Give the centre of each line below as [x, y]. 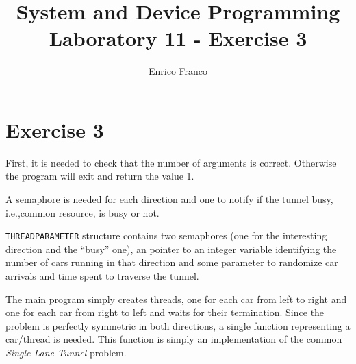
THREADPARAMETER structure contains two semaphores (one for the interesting [166, 235]
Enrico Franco [178, 71]
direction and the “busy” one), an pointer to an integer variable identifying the [171, 248]
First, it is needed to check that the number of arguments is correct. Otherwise [171, 162]
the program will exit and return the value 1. [100, 176]
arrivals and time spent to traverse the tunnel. [102, 276]
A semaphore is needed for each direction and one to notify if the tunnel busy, [169, 199]
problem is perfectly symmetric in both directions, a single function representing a [178, 325]
